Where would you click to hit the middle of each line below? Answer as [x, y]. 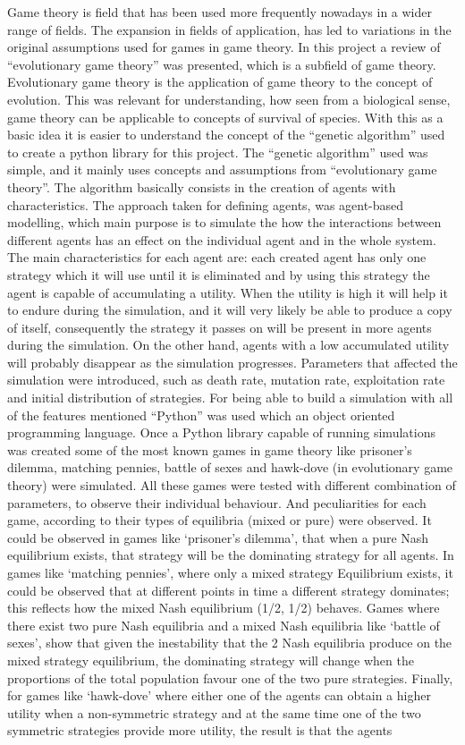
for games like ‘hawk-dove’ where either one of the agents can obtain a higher [219, 695]
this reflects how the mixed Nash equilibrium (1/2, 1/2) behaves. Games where [224, 608]
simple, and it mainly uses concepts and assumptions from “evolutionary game [222, 169]
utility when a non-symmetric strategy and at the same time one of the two [214, 712]
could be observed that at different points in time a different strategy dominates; [228, 590]
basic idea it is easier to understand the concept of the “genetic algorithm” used [226, 135]
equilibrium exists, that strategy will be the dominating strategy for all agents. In [231, 555]
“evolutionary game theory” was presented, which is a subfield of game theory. [222, 64]
